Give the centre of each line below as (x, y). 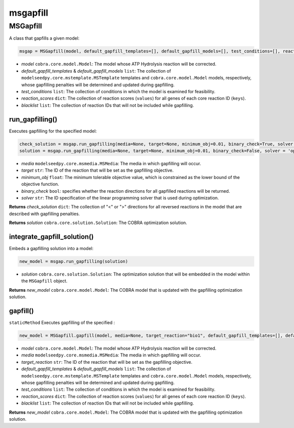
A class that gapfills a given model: (44, 38)
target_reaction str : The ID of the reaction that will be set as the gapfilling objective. (107, 362)
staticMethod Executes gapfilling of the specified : (62, 323)
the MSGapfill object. (44, 281)
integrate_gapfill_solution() (51, 237)
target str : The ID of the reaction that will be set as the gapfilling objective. (98, 170)
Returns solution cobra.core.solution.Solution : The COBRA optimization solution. (98, 223)
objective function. (40, 184)
